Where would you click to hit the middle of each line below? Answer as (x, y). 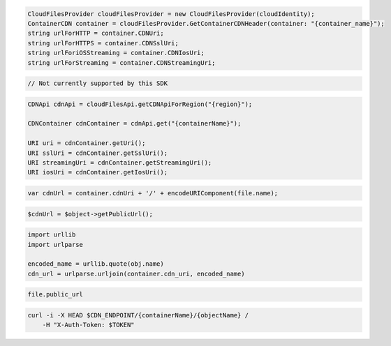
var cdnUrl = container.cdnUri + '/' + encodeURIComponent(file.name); (153, 193)
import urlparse (56, 245)
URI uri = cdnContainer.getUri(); (87, 143)
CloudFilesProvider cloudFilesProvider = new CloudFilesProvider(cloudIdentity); (171, 14)
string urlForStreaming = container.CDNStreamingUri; (121, 62)
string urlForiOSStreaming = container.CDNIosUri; (116, 53)
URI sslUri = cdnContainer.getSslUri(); (97, 153)
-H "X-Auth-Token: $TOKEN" (89, 325)
